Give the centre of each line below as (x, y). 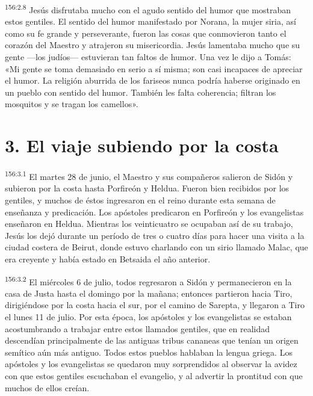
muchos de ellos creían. (47, 387)
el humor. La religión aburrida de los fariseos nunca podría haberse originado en (153, 80)
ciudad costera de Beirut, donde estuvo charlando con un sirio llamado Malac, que (156, 247)
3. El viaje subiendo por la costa (142, 145)
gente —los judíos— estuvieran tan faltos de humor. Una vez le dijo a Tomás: (148, 57)
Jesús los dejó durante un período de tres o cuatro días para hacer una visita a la (155, 235)
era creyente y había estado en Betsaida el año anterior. (108, 258)
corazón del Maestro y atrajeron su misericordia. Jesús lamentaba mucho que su (153, 45)
